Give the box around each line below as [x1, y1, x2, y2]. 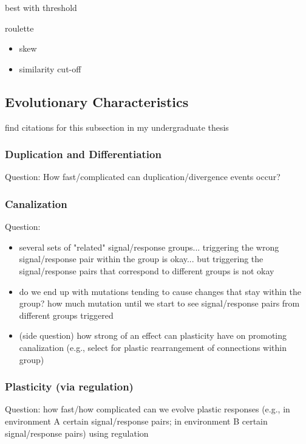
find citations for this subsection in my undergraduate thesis [5, 120, 229, 133]
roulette [5, 21, 34, 34]
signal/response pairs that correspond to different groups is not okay [19, 264, 274, 277]
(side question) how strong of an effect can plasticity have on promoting [19, 329, 287, 342]
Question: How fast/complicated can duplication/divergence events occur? [5, 170, 280, 183]
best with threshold [5, 1, 77, 13]
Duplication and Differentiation [5, 147, 161, 162]
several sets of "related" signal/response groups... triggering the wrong [19, 240, 279, 253]
